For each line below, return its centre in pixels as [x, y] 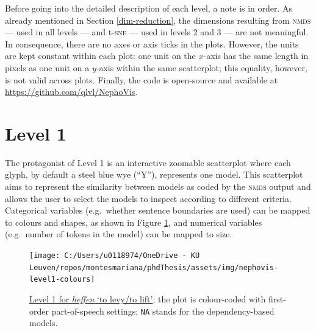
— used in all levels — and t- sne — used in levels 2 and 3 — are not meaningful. [157, 32]
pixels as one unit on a [47, 67]
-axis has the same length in [256, 56]
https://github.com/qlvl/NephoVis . [71, 92]
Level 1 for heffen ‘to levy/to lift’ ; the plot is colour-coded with [148, 299]
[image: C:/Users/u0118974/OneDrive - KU [115, 256]
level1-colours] [62, 280]
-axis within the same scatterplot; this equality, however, [202, 67]
